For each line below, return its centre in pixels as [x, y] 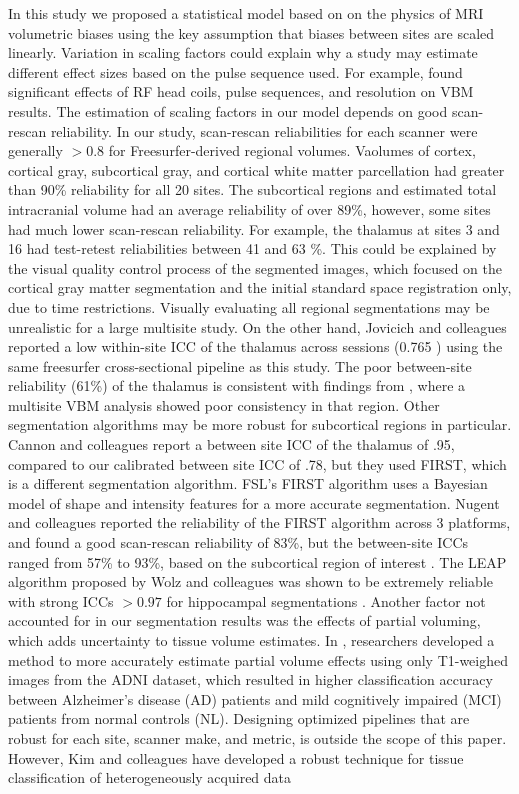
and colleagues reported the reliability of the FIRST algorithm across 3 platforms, [259, 522]
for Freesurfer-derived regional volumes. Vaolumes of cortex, [292, 150]
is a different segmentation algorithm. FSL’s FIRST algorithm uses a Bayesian [248, 483]
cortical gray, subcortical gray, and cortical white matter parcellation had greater [256, 169]
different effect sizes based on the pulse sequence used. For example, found [235, 71]
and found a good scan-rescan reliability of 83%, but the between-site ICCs [238, 542]
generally [35, 150]
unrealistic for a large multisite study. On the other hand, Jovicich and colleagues [257, 326]
